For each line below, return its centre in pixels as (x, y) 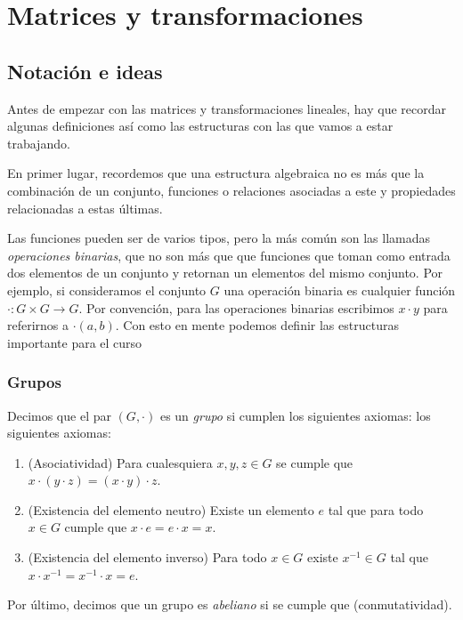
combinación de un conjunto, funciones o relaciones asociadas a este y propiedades (231, 190)
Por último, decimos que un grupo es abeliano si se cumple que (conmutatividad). (230, 604)
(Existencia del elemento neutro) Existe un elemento (171, 509)
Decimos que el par (59, 415)
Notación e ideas (85, 71)
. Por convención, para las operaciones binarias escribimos (236, 307)
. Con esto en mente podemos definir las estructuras (257, 325)
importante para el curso (75, 342)
